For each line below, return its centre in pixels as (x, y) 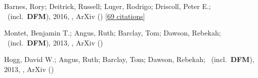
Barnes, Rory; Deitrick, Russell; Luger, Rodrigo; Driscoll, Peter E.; (107, 6)
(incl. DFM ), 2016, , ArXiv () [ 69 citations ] (76, 16)
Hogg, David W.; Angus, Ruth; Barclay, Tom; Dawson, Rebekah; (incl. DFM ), (129, 59)
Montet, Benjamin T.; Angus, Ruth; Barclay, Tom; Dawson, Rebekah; (113, 33)
